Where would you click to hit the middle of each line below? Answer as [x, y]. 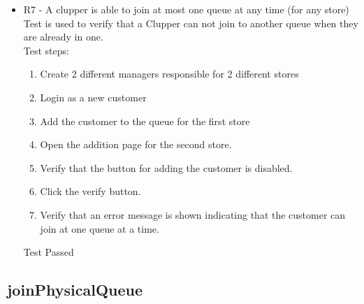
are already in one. [63, 37]
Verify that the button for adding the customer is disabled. [166, 167]
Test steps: [46, 50]
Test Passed [49, 252]
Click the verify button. [90, 191]
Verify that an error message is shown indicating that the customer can [193, 214]
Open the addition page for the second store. [136, 144]
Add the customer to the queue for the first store [145, 121]
